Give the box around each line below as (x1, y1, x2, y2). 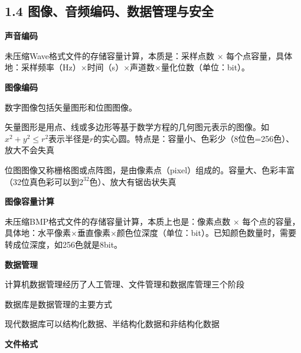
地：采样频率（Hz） (5, 61, 81, 73)
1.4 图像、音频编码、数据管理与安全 (5, 2, 214, 20)
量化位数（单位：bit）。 (161, 61, 250, 73)
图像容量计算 (5, 195, 54, 208)
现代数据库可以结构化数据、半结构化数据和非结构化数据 (5, 318, 220, 330)
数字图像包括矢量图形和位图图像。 (5, 101, 137, 113)
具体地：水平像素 (5, 226, 71, 239)
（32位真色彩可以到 (5, 175, 79, 187)
